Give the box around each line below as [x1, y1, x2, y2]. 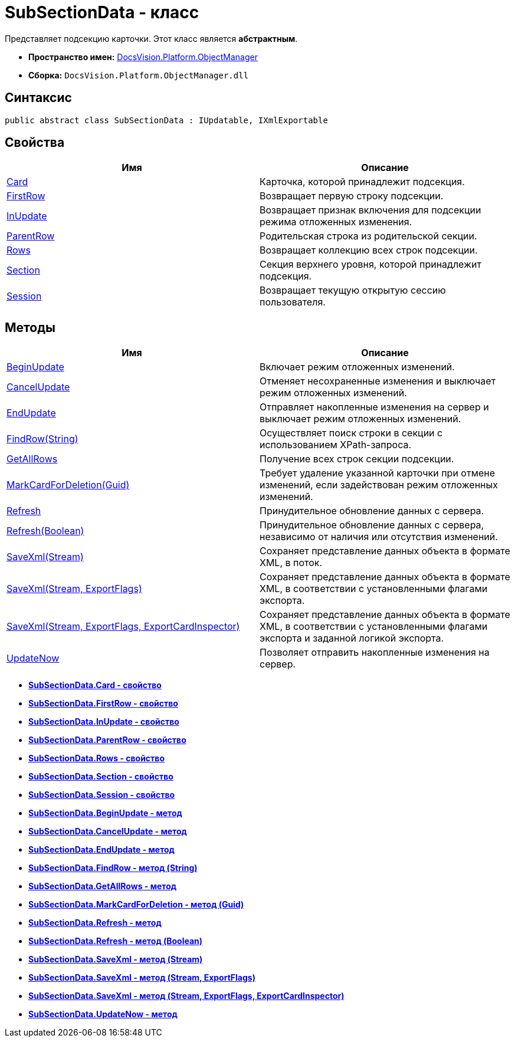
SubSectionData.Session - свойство [28, 790, 175, 800]
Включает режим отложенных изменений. [260, 361, 455, 373]
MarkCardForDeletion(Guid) [6, 479, 130, 491]
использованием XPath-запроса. [260, 439, 412, 451]
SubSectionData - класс [5, 2, 199, 22]
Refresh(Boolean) [6, 525, 84, 537]
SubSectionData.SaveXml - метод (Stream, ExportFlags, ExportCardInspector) [28, 991, 345, 1001]
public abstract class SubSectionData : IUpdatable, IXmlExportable [5, 115, 328, 125]
